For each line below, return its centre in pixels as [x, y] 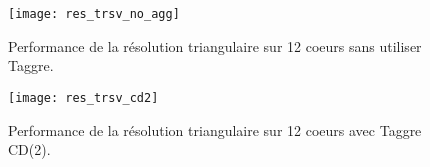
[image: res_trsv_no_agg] [94, 14]
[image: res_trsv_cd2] [83, 97]
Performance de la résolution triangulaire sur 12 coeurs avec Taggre [215, 129]
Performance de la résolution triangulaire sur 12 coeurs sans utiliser [215, 45]
